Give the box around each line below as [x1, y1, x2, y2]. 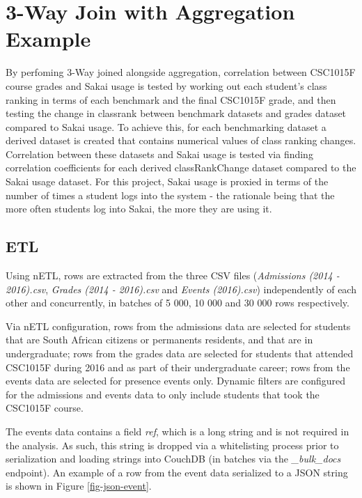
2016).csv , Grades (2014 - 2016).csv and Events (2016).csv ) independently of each [6, 281, 356, 296]
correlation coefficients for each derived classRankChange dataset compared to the [6, 160, 356, 175]
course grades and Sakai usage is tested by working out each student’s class [6, 78, 327, 93]
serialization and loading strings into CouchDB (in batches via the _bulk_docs [6, 451, 341, 466]
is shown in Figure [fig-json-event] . [6, 478, 152, 493]
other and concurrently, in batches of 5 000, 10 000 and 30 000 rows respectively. [6, 295, 349, 310]
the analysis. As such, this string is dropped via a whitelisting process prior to [6, 437, 339, 452]
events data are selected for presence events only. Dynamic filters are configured [6, 373, 346, 388]
